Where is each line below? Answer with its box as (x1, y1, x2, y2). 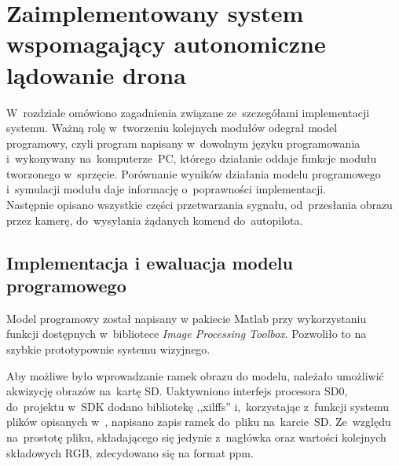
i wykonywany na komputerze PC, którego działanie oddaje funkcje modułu (6, 150, 377, 167)
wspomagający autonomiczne (6, 28, 326, 60)
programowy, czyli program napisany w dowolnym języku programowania (6, 134, 361, 151)
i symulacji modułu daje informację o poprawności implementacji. (6, 181, 327, 197)
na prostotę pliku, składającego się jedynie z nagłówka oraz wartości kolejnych (6, 429, 386, 445)
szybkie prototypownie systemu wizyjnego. (6, 341, 210, 358)
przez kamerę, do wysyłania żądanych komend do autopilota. (6, 211, 303, 228)
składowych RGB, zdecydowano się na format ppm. (6, 444, 254, 460)
